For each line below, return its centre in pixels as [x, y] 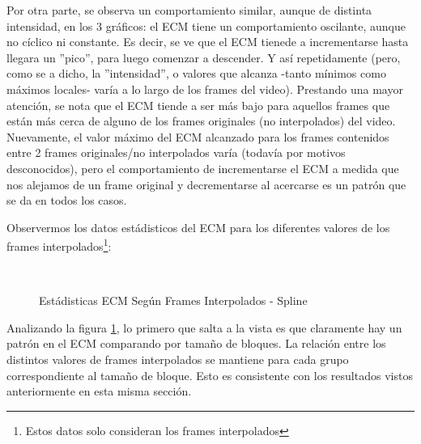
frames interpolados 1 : [59, 245]
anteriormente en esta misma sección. [99, 391]
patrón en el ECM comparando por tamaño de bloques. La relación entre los [196, 343]
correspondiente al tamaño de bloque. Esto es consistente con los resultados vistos [210, 375]
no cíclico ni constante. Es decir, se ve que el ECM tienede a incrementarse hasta [208, 42]
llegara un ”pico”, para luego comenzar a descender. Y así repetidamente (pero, [204, 57]
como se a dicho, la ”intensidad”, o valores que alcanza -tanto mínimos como [196, 73]
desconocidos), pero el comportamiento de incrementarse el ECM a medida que [203, 168]
